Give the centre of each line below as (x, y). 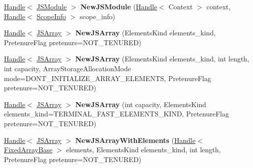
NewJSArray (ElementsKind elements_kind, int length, (162, 59)
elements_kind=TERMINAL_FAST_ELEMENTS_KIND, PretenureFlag (116, 114)
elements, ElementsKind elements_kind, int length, (143, 150)
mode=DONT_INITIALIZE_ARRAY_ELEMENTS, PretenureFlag (108, 78)
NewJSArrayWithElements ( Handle (135, 140)
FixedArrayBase (28, 150)
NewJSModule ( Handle (119, 6)
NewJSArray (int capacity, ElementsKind (141, 104)
